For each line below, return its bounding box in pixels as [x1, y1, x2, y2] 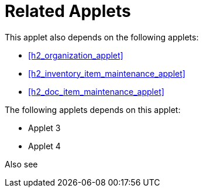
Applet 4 [28, 140, 61, 151]
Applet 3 [28, 122, 61, 133]
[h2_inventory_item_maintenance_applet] [28, 68, 185, 78]
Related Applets [5, 1, 131, 21]
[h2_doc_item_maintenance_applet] [28, 86, 164, 97]
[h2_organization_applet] [28, 50, 123, 60]
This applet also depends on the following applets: [5, 32, 199, 42]
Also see [5, 159, 38, 169]
